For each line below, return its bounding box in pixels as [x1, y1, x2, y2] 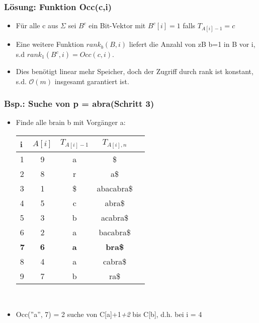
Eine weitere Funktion [16, 39, 84, 49]
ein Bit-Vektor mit [89, 20, 146, 31]
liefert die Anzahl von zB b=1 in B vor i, [129, 39, 255, 49]
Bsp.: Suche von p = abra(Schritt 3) [4, 97, 154, 110]
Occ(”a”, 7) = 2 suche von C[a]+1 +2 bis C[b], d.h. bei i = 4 [16, 308, 202, 319]
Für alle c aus [16, 20, 58, 31]
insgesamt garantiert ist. [54, 76, 129, 86]
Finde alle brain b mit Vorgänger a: [16, 117, 126, 127]
